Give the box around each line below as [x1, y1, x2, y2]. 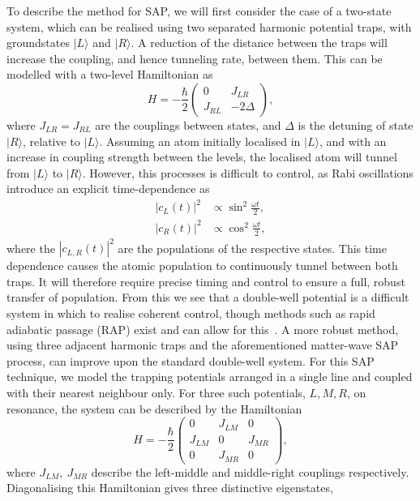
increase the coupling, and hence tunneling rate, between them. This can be [6, 49, 383, 66]
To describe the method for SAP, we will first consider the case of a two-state [6, 2, 392, 19]
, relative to [23, 132, 80, 149]
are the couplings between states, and [95, 116, 281, 133]
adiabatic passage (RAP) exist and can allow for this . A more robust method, [6, 320, 399, 337]
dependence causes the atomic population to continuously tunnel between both [6, 257, 398, 274]
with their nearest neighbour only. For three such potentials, [6, 383, 306, 400]
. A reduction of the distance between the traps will [131, 34, 388, 51]
